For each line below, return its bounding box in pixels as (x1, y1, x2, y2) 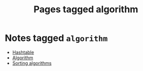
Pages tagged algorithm (33, 4, 138, 15)
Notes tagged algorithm (5, 32, 108, 44)
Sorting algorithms (12, 60, 52, 66)
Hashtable (12, 49, 34, 55)
